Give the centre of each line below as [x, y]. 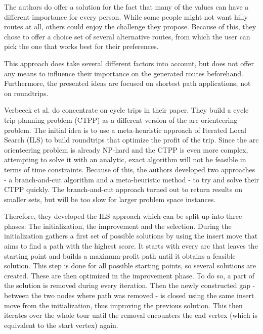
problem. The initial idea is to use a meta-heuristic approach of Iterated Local [125, 130]
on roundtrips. [26, 93]
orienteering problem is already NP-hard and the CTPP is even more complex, [126, 149]
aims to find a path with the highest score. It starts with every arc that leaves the [131, 246]
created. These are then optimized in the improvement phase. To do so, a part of [129, 275]
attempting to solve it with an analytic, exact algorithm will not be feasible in [125, 159]
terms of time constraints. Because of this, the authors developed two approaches [130, 169]
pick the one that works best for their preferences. [81, 46]
